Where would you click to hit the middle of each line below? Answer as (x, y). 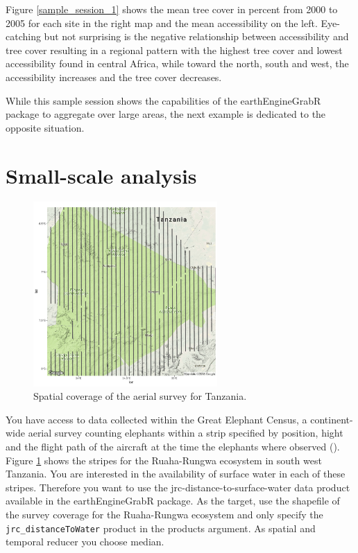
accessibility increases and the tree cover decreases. (114, 77)
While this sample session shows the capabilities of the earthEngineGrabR (163, 100)
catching (23, 36)
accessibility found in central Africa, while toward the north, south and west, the (177, 63)
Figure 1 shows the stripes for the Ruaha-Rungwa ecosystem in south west (164, 460)
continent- (332, 419)
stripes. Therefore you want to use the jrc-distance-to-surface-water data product (178, 487)
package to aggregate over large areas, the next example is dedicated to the (166, 114)
